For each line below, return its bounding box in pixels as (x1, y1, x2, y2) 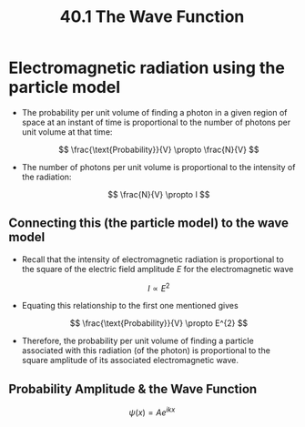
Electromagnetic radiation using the (8, 57, 286, 78)
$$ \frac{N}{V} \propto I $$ (107, 188, 210, 199)
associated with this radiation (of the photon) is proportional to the (21, 345, 270, 356)
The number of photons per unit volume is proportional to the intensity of (21, 161, 296, 172)
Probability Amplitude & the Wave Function (8, 381, 258, 397)
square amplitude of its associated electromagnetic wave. (21, 355, 239, 366)
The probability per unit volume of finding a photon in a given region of (21, 107, 288, 117)
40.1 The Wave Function (59, 6, 245, 27)
